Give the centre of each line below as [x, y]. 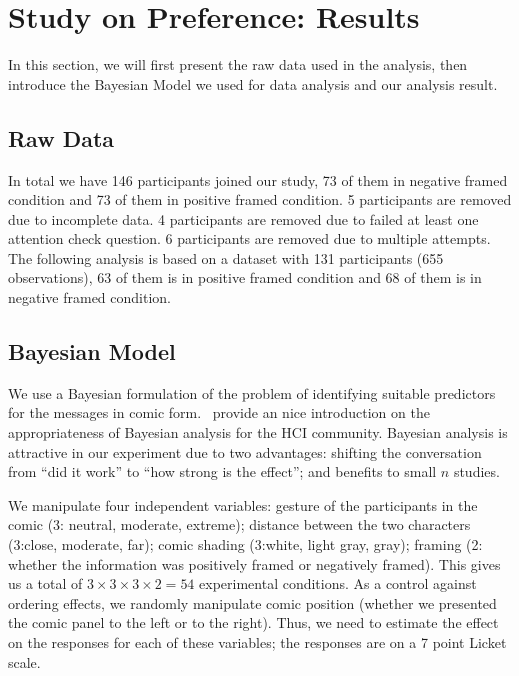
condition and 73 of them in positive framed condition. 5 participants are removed [260, 199]
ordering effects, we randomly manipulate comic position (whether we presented [252, 602]
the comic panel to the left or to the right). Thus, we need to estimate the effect [253, 622]
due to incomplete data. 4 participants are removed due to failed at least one [243, 218]
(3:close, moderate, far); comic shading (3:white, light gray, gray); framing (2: [245, 544]
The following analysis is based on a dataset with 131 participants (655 [226, 257]
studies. [476, 471]
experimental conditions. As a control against [338, 583]
